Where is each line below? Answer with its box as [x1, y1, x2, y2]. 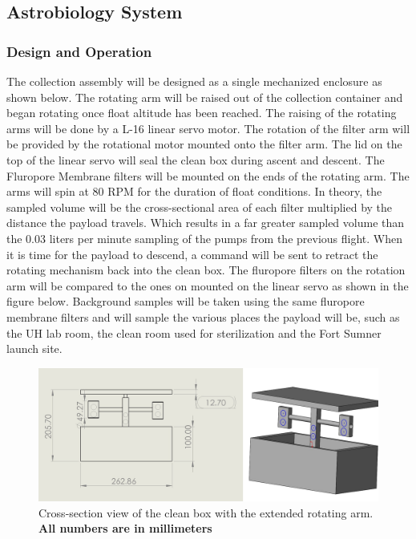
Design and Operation [6, 41, 152, 61]
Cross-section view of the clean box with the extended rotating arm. [38, 504, 374, 521]
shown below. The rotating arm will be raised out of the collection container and [6, 88, 403, 105]
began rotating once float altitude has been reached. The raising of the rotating [6, 104, 397, 121]
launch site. [6, 340, 63, 357]
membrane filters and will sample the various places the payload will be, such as [6, 308, 400, 325]
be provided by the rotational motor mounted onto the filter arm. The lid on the [6, 136, 402, 152]
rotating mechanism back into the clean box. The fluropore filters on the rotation [6, 261, 406, 278]
